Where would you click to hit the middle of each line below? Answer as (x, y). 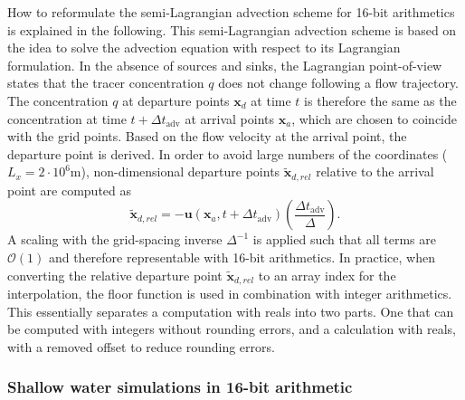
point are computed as (70, 190)
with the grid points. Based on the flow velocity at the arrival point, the (207, 136)
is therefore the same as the (380, 100)
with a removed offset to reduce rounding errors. (141, 346)
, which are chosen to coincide (374, 118)
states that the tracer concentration (106, 83)
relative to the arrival (375, 171)
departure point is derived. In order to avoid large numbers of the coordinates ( (228, 153)
